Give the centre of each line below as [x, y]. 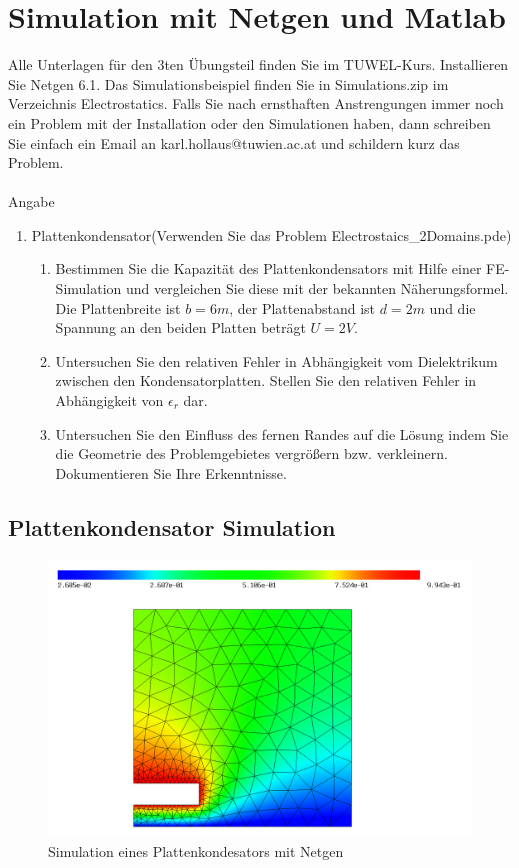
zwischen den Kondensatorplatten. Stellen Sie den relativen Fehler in [266, 380]
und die [452, 307]
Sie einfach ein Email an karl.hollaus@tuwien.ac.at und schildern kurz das [234, 142]
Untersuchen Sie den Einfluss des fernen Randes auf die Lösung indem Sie [282, 433]
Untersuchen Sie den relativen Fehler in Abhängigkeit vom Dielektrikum [276, 360]
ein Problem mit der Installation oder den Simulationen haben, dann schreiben [249, 122]
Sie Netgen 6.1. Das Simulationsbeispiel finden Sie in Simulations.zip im [228, 83]
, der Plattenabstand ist [302, 307]
